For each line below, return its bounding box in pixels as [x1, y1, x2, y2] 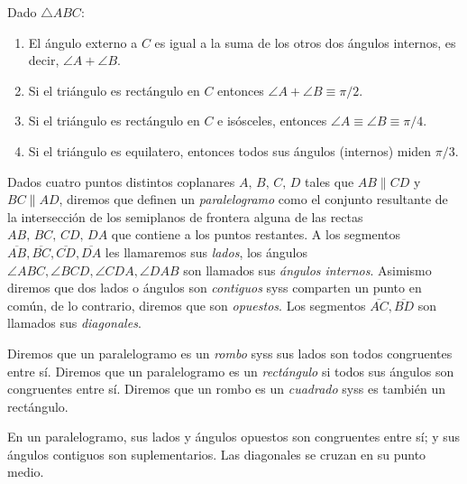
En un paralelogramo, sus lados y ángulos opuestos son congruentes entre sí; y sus [7, 427, 461, 446]
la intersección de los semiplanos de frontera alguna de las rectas [7, 207, 363, 226]
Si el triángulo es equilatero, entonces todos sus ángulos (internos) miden [28, 141, 432, 160]
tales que [305, 172, 354, 191]
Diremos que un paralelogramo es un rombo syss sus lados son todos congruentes [7, 343, 453, 362]
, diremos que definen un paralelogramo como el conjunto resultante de [59, 190, 448, 209]
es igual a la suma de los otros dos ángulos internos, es [154, 33, 456, 51]
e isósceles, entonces [217, 111, 327, 130]
